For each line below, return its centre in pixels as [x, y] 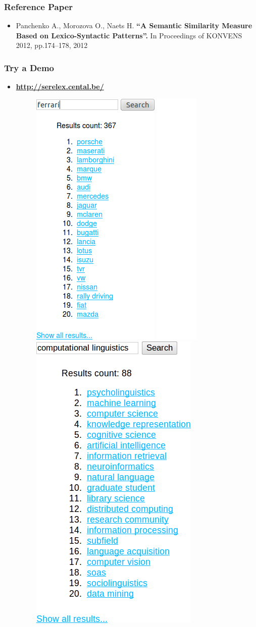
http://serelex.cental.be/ [60, 87]
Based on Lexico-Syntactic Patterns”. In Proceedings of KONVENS [129, 35]
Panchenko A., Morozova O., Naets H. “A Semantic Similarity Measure [134, 25]
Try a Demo [29, 67]
